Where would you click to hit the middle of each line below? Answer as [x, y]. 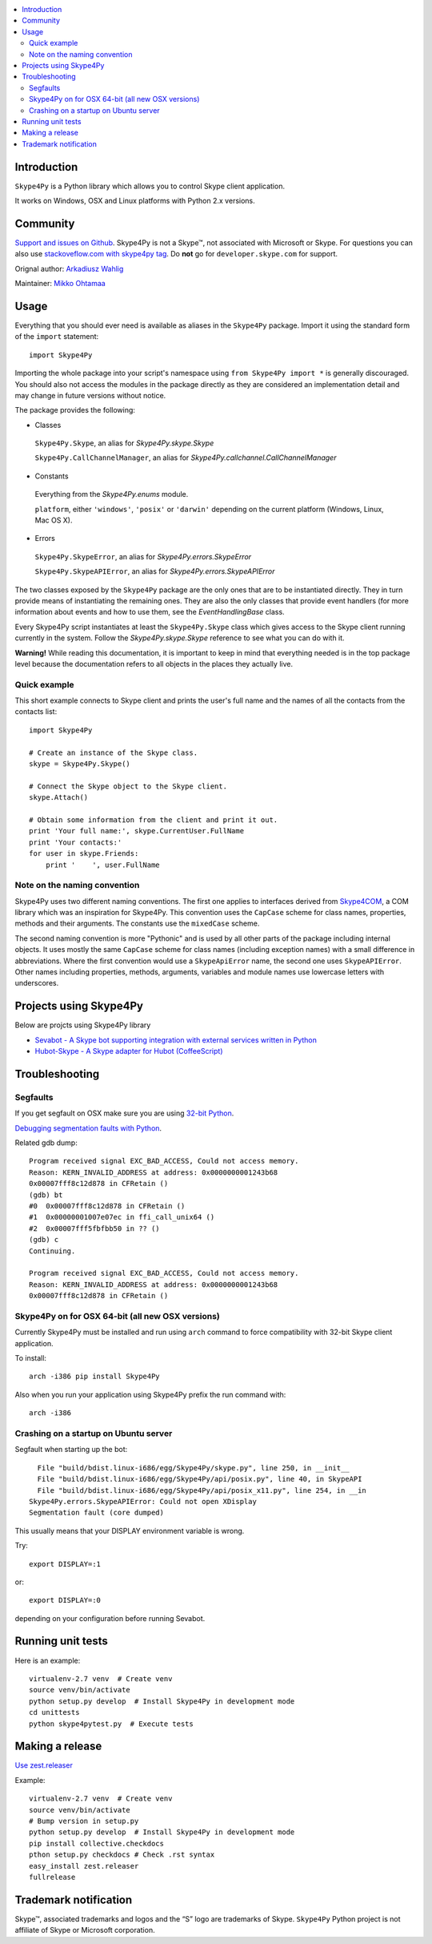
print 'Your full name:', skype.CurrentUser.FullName [136, 831]
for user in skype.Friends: [84, 854]
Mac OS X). [54, 520]
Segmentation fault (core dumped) [96, 1513]
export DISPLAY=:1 [65, 1564]
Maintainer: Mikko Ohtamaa [60, 284]
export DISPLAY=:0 [65, 1600]
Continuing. [52, 1251]
